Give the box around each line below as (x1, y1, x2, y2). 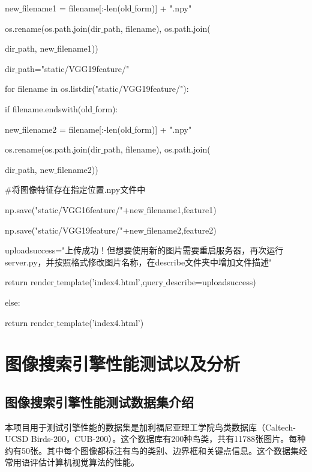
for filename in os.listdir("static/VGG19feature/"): (5, 82, 189, 95)
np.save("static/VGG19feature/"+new (5, 223, 144, 236)
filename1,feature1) (146, 203, 217, 216)
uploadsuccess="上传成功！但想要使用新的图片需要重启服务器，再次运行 (5, 244, 284, 256)
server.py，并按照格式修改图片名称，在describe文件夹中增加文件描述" (5, 255, 272, 268)
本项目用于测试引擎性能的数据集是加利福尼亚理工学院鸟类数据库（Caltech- (5, 420, 296, 433)
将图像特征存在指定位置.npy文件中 (11, 183, 146, 196)
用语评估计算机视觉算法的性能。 (13, 456, 139, 468)
